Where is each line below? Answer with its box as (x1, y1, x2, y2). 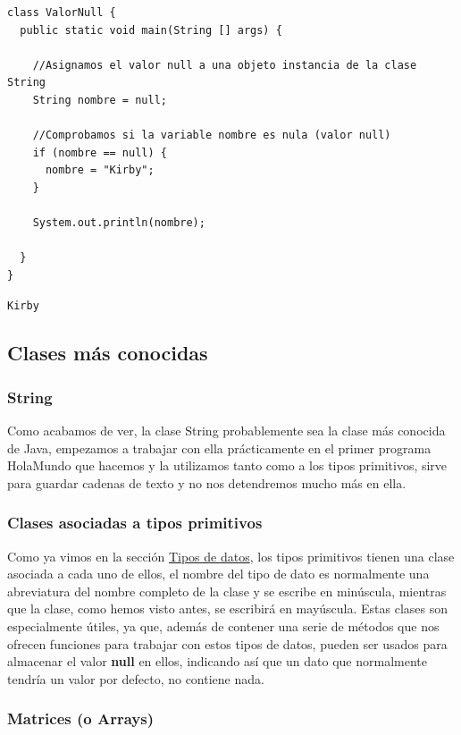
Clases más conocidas (7, 339, 208, 367)
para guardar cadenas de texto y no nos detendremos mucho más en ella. (7, 473, 407, 492)
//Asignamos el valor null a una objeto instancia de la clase (32, 58, 417, 72)
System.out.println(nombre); (32, 216, 205, 230)
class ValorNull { (7, 6, 116, 19)
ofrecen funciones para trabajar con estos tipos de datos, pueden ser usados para (7, 634, 448, 653)
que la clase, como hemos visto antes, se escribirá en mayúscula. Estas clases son (7, 599, 448, 618)
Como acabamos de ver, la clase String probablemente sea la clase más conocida (7, 421, 446, 440)
